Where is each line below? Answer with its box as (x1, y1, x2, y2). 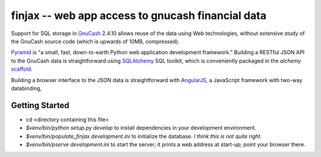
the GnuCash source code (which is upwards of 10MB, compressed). (11, 37, 180, 45)
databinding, (11, 84, 42, 92)
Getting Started (11, 100, 70, 110)
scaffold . (11, 65, 33, 73)
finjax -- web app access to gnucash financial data (11, 9, 267, 22)
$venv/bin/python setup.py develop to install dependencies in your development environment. (26, 124, 257, 131)
